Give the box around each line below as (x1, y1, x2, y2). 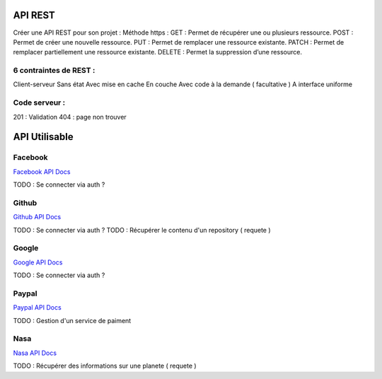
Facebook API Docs (13, 167, 71, 176)
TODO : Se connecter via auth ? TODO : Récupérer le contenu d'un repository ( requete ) (13, 226, 272, 234)
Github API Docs (13, 213, 62, 221)
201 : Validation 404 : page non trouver (13, 112, 127, 121)
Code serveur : (13, 98, 66, 107)
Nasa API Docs (13, 349, 57, 357)
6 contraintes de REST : (13, 66, 95, 76)
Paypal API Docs (13, 303, 62, 312)
